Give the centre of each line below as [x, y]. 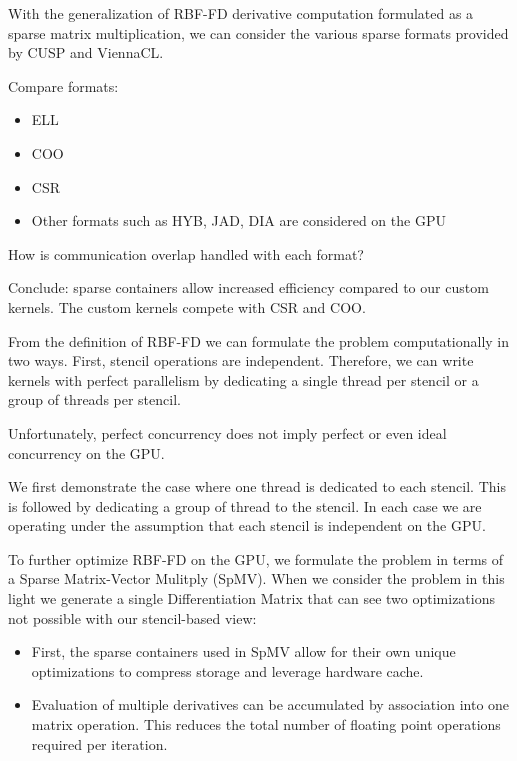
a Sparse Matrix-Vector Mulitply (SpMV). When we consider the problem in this [256, 578]
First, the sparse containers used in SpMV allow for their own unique [243, 651]
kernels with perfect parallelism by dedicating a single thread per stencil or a [243, 379]
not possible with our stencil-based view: [132, 617]
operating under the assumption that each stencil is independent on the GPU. [247, 525]
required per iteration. [99, 743]
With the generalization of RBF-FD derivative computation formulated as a [241, 13]
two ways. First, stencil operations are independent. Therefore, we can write [241, 360]
